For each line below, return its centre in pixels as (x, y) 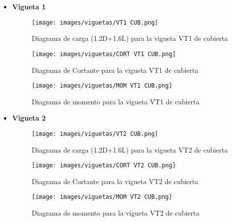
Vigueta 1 (29, 6)
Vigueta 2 (29, 118)
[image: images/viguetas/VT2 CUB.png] (95, 134)
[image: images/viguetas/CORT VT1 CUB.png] (104, 54)
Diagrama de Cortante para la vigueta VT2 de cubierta (115, 181)
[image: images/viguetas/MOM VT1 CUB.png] (102, 86)
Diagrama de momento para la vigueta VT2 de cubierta (116, 213)
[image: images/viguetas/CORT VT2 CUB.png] (104, 166)
